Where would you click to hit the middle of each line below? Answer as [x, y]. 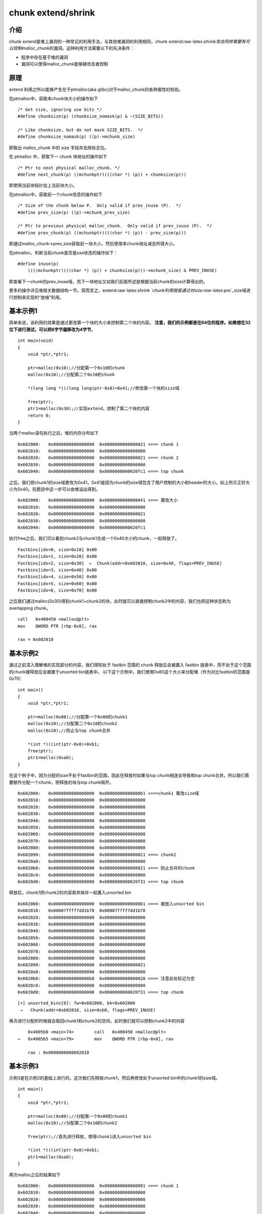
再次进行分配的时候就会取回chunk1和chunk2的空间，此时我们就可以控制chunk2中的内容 [97, 1021]
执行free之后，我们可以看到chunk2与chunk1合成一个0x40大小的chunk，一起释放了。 [94, 539]
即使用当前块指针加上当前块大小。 [43, 185]
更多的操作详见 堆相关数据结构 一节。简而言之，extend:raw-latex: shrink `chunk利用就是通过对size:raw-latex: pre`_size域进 [130, 290]
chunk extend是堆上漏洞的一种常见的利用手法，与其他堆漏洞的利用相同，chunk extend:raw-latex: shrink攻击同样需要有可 [130, 42]
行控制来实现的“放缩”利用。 [36, 297]
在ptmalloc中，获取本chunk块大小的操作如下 [53, 98]
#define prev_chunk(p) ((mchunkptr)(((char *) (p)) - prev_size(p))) [102, 233]
